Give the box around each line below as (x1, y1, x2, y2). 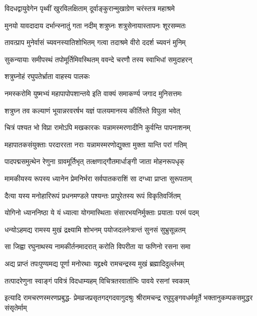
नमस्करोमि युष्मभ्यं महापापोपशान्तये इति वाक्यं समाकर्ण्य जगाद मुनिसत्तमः (5, 88, 182, 98)
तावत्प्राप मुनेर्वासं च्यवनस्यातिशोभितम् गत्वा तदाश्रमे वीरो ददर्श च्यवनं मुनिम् (5, 37, 186, 48)
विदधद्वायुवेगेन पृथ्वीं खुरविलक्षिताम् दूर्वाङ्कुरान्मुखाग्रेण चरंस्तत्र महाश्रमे (5, 3, 175, 13)
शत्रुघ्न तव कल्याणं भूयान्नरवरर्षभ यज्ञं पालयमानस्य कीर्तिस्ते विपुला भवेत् (5, 105, 180, 115)
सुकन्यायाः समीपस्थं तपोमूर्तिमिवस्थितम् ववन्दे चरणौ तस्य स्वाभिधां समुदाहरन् (5, 54, 192, 64)
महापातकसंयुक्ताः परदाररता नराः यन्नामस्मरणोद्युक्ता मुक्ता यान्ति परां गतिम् (5, 139, 187, 149)
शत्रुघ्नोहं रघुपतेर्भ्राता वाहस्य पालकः (5, 71, 90, 82)
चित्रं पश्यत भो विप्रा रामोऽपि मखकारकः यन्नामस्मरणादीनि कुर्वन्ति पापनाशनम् (5, 122, 190, 133)
